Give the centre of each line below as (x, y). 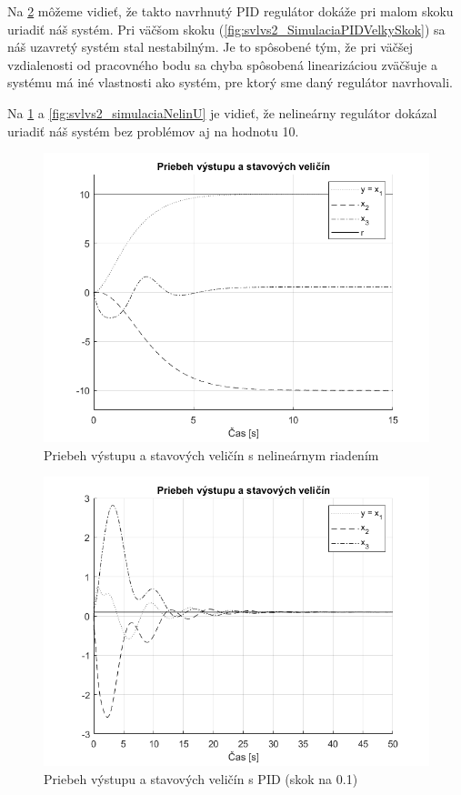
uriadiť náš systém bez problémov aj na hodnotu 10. (153, 131)
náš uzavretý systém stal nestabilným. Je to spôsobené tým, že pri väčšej (210, 47)
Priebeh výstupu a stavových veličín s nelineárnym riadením (211, 454)
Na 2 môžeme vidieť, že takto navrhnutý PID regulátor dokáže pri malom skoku (230, 11)
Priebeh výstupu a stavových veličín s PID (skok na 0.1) (201, 778)
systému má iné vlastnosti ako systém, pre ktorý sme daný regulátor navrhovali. (230, 82)
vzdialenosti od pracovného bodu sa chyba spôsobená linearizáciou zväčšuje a (222, 64)
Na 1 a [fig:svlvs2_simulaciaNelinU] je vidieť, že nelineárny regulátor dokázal (222, 112)
